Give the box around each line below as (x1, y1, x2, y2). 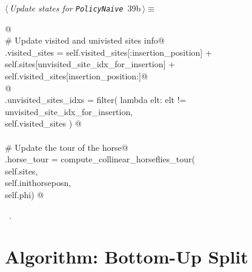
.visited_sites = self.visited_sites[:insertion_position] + (5, 45, 212, 58)
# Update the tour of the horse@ (5, 141, 128, 153)
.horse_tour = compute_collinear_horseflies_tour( (5, 153, 195, 165)
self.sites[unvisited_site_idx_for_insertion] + (5, 58, 175, 70)
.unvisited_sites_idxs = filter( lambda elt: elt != (5, 93, 187, 106)
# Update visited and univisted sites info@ (5, 34, 165, 47)
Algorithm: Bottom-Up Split (5, 244, 248, 269)
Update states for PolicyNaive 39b (9, 2, 141, 14)
